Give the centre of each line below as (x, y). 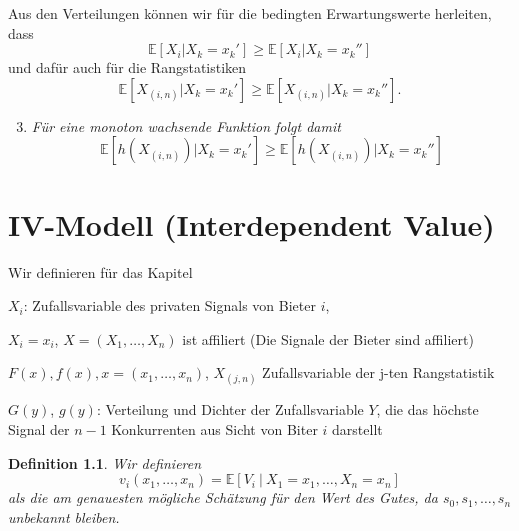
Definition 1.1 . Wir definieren (105, 462)
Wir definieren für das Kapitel (100, 271)
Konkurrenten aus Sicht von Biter (214, 429)
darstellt (357, 429)
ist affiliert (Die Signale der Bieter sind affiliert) (328, 338)
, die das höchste (427, 409)
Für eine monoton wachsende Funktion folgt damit (186, 125)
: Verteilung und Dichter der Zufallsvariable (230, 409)
